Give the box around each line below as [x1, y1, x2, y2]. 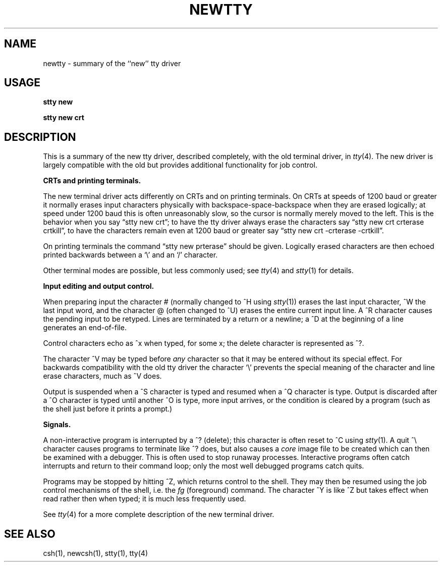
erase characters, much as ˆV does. [43, 372, 162, 381]
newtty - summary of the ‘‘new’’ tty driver [43, 59, 181, 68]
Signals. [43, 420, 71, 429]
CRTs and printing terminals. [43, 176, 141, 185]
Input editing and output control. [43, 282, 154, 291]
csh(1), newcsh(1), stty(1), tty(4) [43, 549, 148, 558]
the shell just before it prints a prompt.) [43, 404, 173, 414]
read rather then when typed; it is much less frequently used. [43, 494, 246, 503]
